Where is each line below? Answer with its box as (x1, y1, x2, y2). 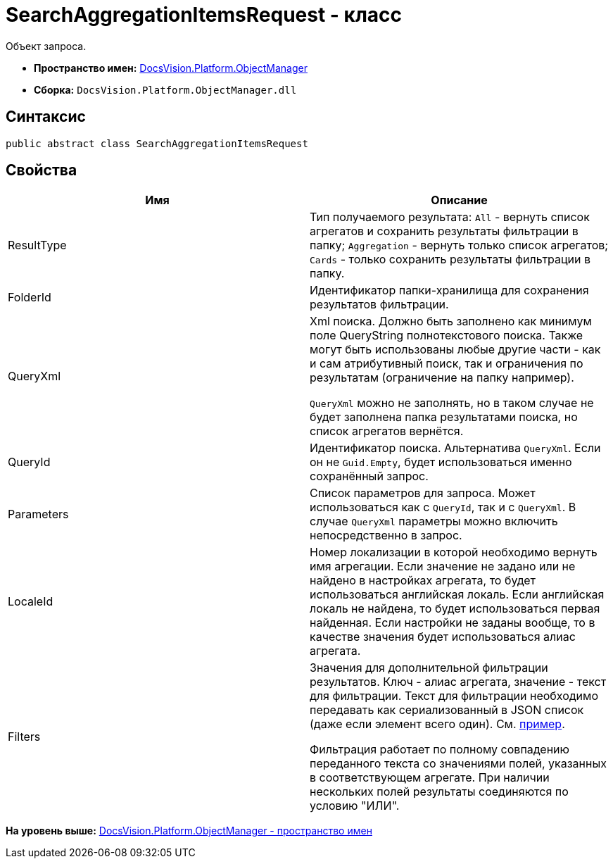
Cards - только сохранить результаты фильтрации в (310, 252, 591, 267)
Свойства (6, 161, 77, 180)
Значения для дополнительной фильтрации (310, 660, 548, 675)
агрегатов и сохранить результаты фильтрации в (310, 224, 579, 239)
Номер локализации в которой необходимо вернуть (310, 545, 598, 560)
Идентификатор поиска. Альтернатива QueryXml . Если (310, 441, 601, 456)
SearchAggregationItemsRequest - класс (6, 3, 402, 27)
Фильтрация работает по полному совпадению (310, 742, 570, 757)
